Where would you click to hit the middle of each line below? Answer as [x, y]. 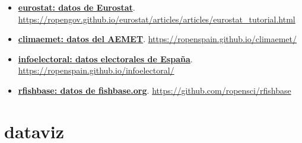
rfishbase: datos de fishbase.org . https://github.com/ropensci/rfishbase [155, 90]
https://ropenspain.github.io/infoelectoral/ [96, 70]
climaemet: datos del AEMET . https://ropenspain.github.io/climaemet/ [158, 39]
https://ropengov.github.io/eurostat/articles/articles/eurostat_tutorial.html [157, 19]
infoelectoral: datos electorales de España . [105, 58]
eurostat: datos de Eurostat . [77, 7]
